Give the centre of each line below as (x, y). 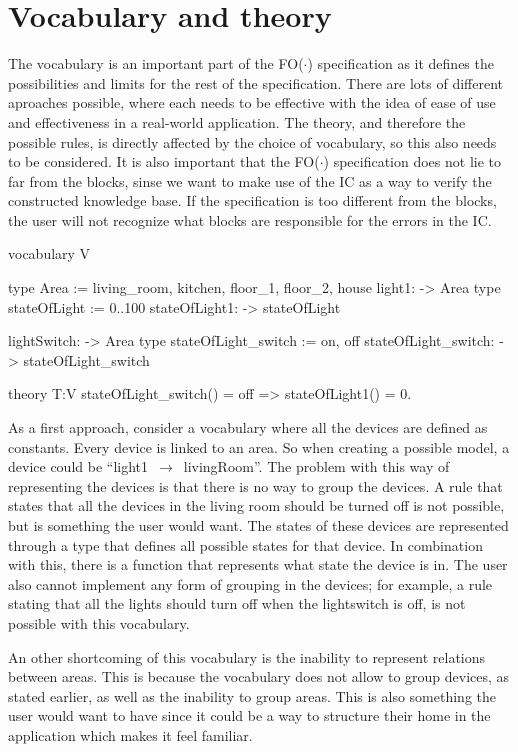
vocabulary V (49, 253)
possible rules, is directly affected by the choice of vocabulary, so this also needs (252, 141)
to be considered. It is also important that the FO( (164, 161)
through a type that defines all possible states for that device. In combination (245, 544)
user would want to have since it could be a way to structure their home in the (249, 715)
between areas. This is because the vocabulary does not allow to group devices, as (259, 676)
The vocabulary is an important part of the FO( (156, 63)
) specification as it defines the (400, 63)
